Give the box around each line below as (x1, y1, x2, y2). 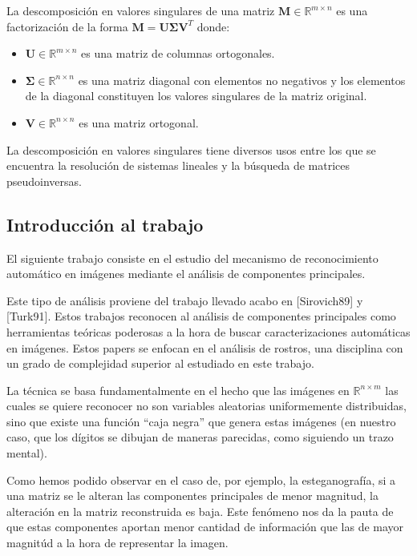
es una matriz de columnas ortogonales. (81, 45, 275, 62)
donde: (196, 18, 230, 34)
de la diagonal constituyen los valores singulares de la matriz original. (25, 87, 367, 104)
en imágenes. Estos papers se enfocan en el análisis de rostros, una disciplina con (6, 339, 403, 356)
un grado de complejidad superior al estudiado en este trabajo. (6, 355, 314, 372)
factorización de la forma (6, 18, 128, 34)
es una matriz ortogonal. (79, 114, 199, 131)
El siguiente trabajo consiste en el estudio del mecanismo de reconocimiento (6, 249, 379, 266)
